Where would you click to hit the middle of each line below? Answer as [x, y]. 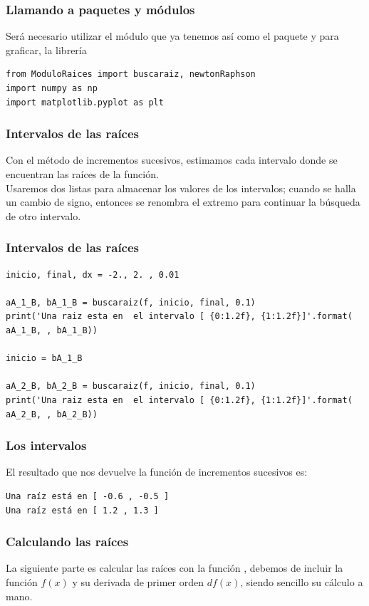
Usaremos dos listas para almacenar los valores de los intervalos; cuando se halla [181, 188]
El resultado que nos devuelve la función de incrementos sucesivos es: [157, 472]
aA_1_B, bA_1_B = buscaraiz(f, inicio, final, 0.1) [131, 302]
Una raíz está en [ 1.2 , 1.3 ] [82, 510]
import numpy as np [52, 88]
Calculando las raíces [67, 542]
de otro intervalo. [43, 215]
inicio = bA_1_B [44, 359]
